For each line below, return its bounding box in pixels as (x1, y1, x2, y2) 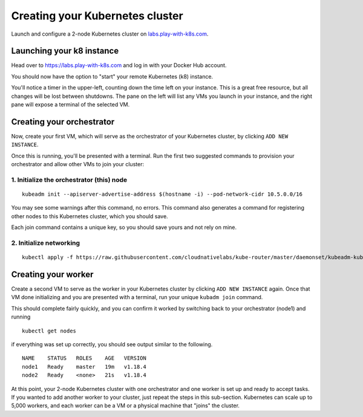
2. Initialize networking (11, 239, 80, 247)
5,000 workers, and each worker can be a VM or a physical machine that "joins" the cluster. (11, 402, 240, 409)
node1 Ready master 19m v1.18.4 (22, 363, 146, 370)
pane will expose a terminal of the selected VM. (11, 101, 130, 108)
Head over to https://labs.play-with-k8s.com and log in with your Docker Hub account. (11, 62, 227, 69)
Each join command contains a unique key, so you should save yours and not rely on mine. (11, 224, 237, 231)
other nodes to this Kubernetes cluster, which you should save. (11, 212, 169, 220)
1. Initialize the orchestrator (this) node (11, 175, 128, 184)
